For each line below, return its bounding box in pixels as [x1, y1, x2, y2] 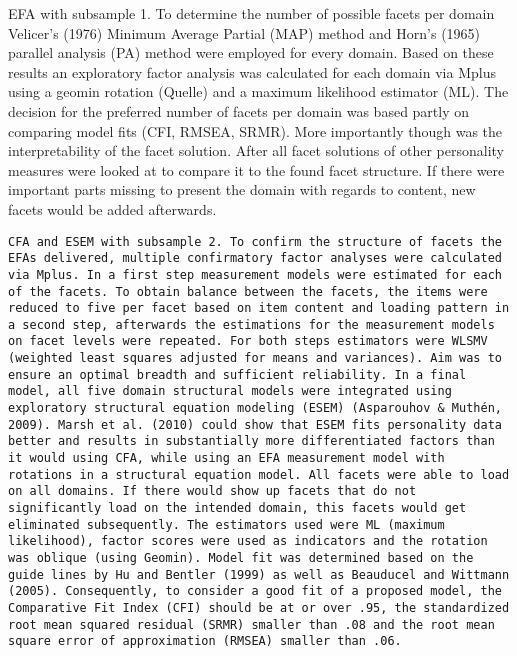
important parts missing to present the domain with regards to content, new [8, 179, 476, 200]
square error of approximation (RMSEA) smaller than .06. [8, 634, 402, 649]
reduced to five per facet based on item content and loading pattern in [8, 301, 510, 316]
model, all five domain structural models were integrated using [8, 384, 452, 399]
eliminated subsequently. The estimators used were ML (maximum [8, 517, 445, 532]
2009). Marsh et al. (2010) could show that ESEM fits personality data [8, 417, 502, 432]
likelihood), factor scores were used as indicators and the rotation [8, 534, 488, 549]
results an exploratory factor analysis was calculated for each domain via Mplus [8, 61, 496, 82]
